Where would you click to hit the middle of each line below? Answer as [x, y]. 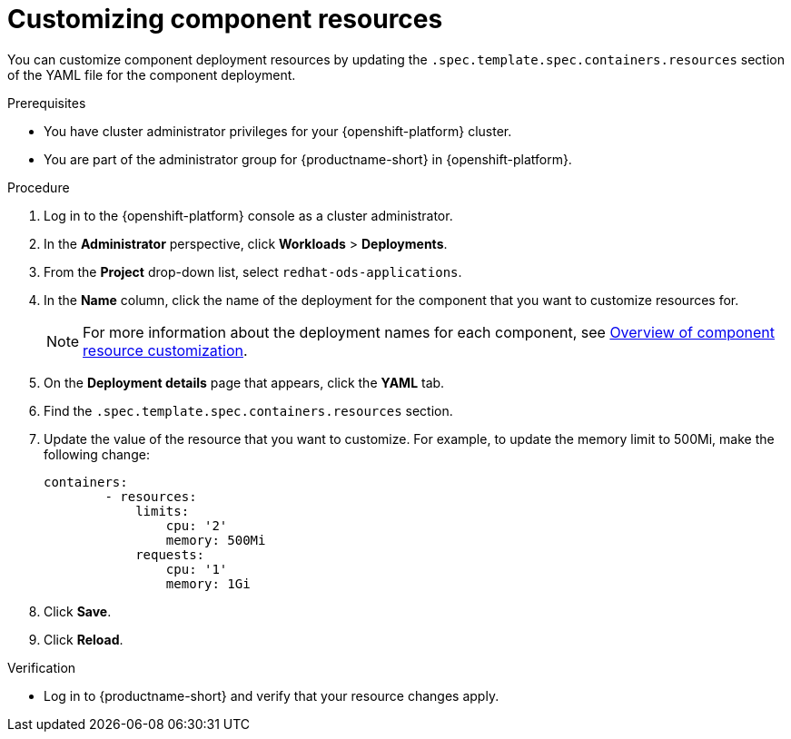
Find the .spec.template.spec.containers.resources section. [248, 410]
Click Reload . [84, 639]
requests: [170, 554]
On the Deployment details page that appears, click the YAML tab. [244, 382]
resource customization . [165, 350]
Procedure [39, 187]
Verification [42, 667]
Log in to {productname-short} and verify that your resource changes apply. [272, 695]
